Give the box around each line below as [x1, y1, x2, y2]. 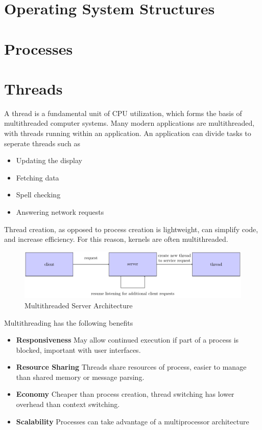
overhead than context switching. [16, 399, 120, 410]
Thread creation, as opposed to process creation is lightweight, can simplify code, [4, 223, 258, 234]
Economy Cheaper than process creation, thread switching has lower [16, 389, 234, 399]
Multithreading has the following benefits [4, 317, 133, 328]
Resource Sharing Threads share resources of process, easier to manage [16, 361, 247, 372]
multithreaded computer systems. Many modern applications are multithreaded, [4, 118, 255, 128]
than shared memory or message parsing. [16, 371, 145, 382]
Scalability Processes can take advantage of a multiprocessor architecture [16, 416, 249, 426]
